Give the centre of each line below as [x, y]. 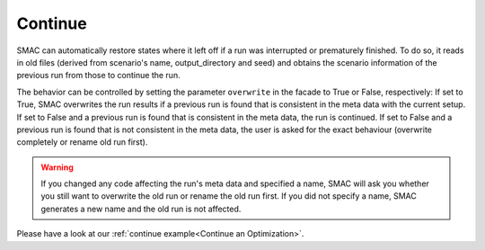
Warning [57, 167]
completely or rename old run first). [82, 142]
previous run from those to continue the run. [98, 76]
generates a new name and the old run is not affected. [141, 209]
